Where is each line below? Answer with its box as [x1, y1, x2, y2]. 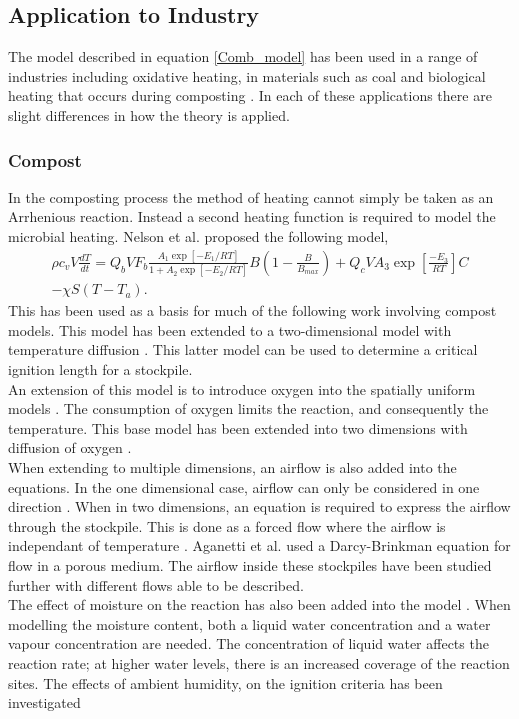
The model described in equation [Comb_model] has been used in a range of [8, 46, 478, 67]
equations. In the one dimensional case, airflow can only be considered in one [8, 476, 480, 497]
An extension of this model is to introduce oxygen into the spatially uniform [8, 378, 476, 399]
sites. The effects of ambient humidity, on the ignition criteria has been [8, 672, 443, 693]
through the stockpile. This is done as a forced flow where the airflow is [8, 515, 446, 536]
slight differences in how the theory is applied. [8, 104, 290, 125]
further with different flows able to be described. [8, 574, 304, 595]
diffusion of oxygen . [8, 437, 132, 458]
